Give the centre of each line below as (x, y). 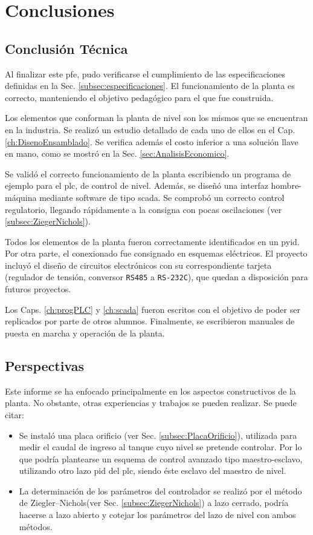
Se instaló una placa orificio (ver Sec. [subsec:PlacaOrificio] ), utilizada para (158, 435)
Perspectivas (45, 365)
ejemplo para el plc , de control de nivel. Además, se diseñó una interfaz (137, 185)
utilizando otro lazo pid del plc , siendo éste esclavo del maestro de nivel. (153, 471)
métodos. (36, 526)
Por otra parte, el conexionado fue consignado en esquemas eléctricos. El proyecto (156, 253)
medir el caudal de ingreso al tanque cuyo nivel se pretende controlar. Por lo (160, 447)
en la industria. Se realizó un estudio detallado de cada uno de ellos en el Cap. (150, 129)
